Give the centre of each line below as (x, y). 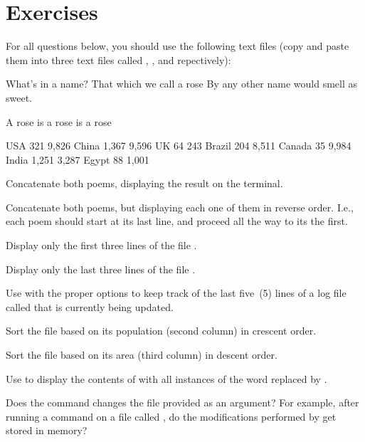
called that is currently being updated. (90, 306)
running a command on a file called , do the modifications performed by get (171, 416)
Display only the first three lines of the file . (101, 245)
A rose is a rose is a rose (59, 121)
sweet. (19, 97)
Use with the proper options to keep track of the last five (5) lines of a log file (176, 293)
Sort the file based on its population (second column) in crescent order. (161, 331)
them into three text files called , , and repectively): (118, 59)
